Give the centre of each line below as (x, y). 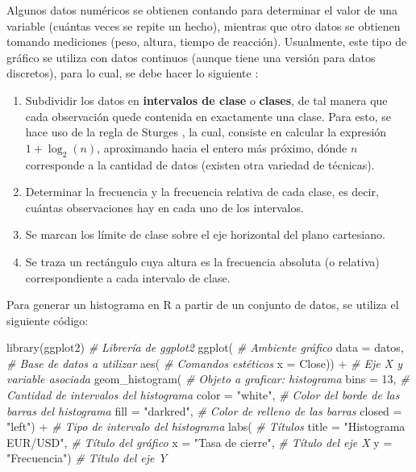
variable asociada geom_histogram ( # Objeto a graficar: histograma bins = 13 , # (208, 379)
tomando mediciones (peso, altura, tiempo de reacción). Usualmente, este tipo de (207, 42)
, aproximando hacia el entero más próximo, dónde (222, 147)
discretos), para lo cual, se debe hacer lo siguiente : (133, 73)
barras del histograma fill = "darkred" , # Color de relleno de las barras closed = (204, 410)
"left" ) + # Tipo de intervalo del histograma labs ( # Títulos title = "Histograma (206, 426)
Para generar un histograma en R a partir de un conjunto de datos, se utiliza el (203, 305)
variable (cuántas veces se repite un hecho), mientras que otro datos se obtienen (204, 25)
